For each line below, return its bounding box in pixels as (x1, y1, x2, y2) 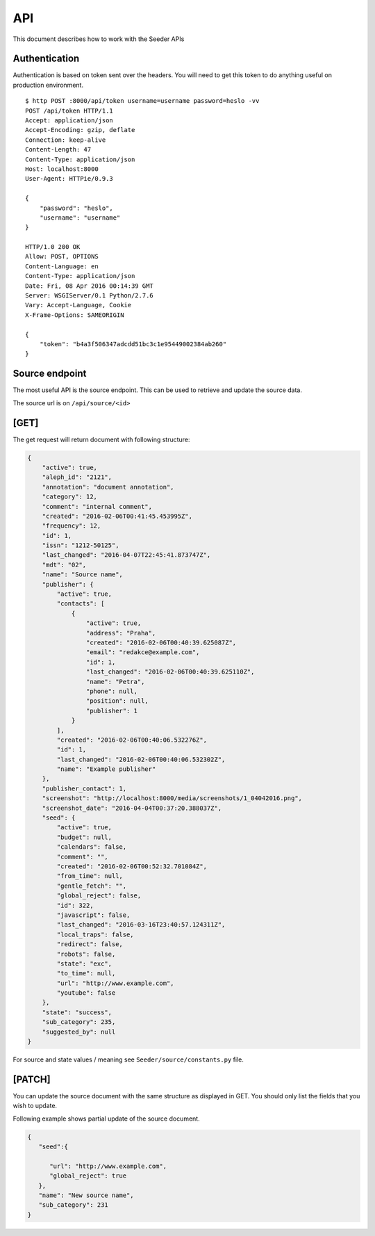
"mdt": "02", (42, 560, 87, 569)
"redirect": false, (56, 941, 123, 948)
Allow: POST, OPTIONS (25, 252, 99, 261)
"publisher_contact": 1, (42, 784, 127, 792)
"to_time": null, (56, 970, 116, 977)
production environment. (12, 81, 83, 89)
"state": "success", (42, 1008, 112, 1016)
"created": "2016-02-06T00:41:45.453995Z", (42, 512, 192, 520)
